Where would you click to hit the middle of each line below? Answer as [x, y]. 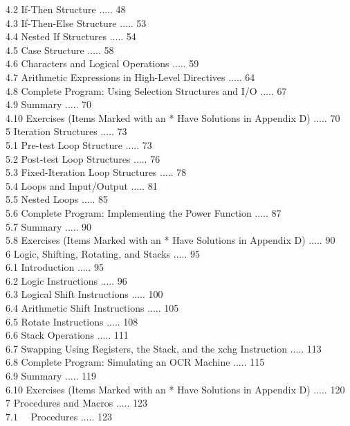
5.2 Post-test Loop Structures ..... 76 [83, 158]
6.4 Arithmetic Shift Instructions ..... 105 [92, 308]
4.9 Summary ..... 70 [49, 104]
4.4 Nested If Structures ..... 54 [71, 36]
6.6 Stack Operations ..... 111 [67, 335]
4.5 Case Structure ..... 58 [60, 50]
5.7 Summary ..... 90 [49, 226]
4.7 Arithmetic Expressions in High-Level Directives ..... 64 [130, 77]
